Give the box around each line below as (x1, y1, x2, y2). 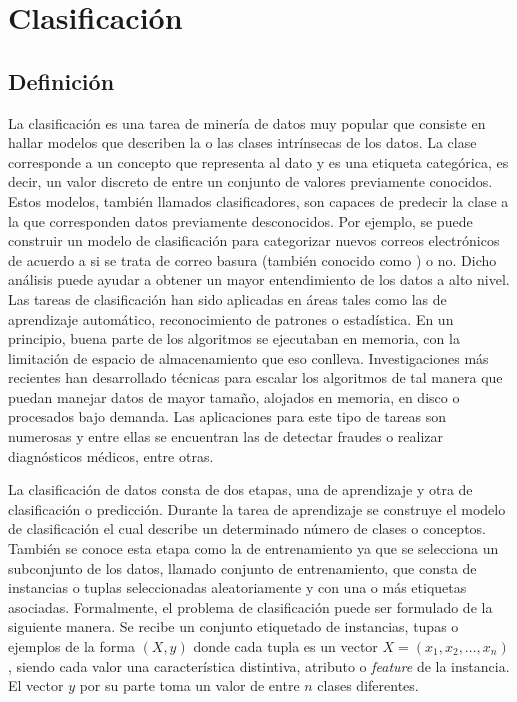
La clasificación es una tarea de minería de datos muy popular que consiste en (8, 112, 486, 133)
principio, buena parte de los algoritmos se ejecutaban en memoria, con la (8, 328, 460, 349)
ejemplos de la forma (8, 636, 135, 657)
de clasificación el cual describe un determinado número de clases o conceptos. (8, 518, 487, 539)
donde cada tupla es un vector (193, 636, 378, 657)
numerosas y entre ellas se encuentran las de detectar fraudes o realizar (8, 426, 444, 447)
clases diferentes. (317, 675, 419, 696)
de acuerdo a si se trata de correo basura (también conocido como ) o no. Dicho (8, 249, 497, 270)
